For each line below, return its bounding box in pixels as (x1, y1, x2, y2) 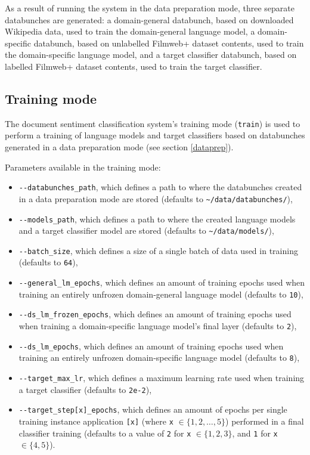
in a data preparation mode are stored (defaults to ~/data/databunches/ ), (18, 192, 293, 205)
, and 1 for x (232, 426, 278, 439)
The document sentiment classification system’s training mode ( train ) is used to (5, 117, 300, 129)
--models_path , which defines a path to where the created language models (18, 212, 296, 225)
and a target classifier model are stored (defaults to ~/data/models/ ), (18, 224, 274, 237)
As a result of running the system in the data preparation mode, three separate (5, 2, 294, 14)
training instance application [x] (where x (18, 415, 173, 428)
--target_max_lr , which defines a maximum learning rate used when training (18, 372, 305, 384)
